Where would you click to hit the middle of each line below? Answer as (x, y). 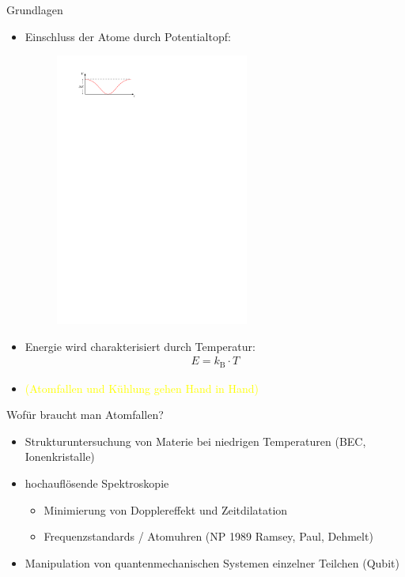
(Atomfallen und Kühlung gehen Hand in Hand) (142, 388)
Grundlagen (35, 9)
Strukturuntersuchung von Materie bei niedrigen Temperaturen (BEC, (195, 441)
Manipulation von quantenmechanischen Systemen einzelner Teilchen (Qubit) (212, 562)
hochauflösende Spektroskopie (97, 483)
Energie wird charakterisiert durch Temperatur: (140, 346)
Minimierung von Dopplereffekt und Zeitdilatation (166, 509)
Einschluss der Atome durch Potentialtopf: (128, 36)
